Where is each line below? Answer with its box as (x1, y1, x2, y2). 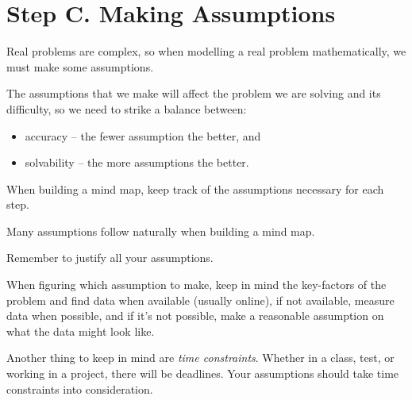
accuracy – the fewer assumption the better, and (25, 127, 261, 144)
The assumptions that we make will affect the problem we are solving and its (6, 85, 381, 102)
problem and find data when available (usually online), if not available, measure (6, 291, 395, 308)
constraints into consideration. (6, 380, 153, 397)
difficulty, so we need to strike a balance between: (6, 100, 247, 117)
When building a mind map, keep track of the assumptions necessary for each (6, 180, 384, 197)
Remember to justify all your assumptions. (6, 249, 214, 266)
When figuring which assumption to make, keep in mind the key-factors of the (6, 276, 387, 293)
